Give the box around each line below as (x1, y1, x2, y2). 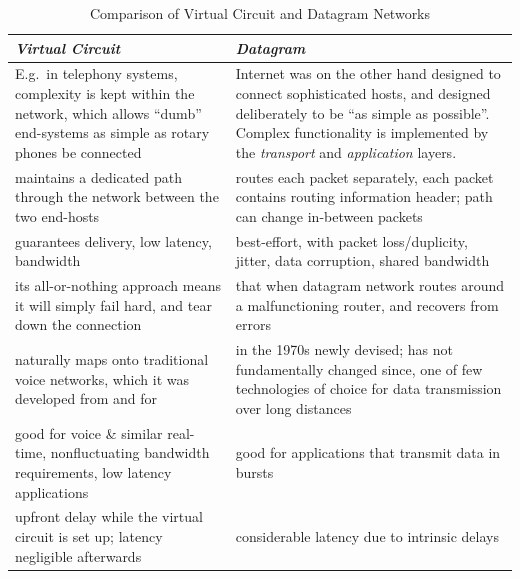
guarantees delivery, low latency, (15, 230, 212, 251)
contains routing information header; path (235, 186, 493, 207)
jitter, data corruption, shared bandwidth (235, 250, 490, 271)
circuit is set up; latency (15, 526, 163, 546)
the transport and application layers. (235, 141, 457, 162)
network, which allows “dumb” (15, 102, 202, 123)
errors (235, 314, 271, 335)
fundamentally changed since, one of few (235, 358, 483, 379)
